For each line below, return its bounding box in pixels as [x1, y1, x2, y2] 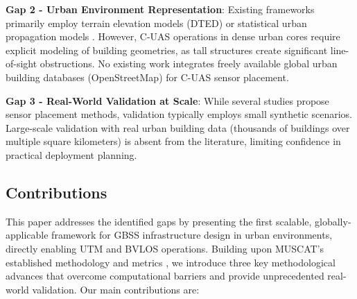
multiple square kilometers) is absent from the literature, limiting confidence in [6, 134, 341, 148]
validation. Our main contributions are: [32, 282, 200, 296]
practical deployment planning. [6, 147, 137, 162]
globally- [315, 214, 351, 228]
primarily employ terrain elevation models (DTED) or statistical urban [6, 15, 307, 30]
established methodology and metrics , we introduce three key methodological [6, 255, 336, 269]
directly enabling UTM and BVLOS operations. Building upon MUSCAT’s [6, 241, 324, 255]
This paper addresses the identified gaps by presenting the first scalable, [6, 214, 312, 228]
